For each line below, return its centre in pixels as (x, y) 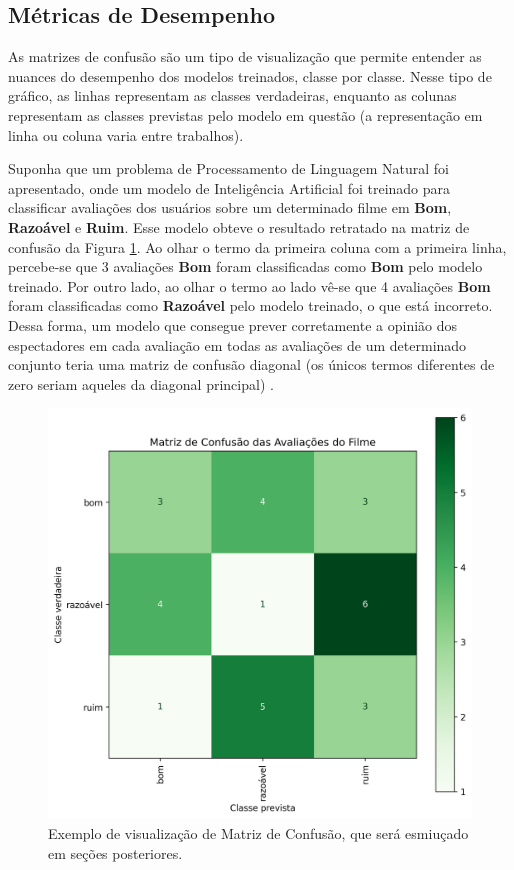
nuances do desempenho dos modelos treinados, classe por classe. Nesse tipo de (250, 75)
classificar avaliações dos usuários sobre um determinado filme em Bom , (230, 207)
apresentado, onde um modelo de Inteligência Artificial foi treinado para (229, 187)
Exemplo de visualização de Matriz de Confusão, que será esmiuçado (258, 833)
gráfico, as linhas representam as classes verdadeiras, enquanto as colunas (232, 95)
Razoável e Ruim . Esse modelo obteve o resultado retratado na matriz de (239, 226)
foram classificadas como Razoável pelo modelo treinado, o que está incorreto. (250, 305)
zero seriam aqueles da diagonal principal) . (141, 383)
